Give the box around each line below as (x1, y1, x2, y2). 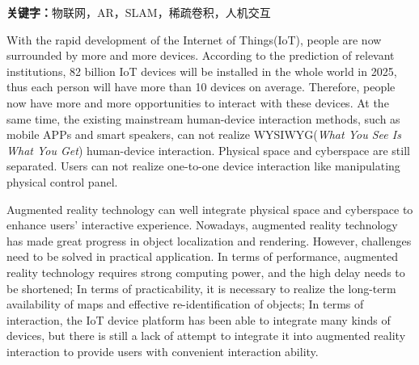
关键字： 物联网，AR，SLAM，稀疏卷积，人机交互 (6, 4, 271, 20)
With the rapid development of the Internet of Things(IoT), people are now (6, 31, 382, 48)
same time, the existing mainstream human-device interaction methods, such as (6, 110, 400, 127)
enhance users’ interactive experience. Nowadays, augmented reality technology (6, 216, 398, 233)
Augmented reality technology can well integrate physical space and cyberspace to (6, 200, 413, 217)
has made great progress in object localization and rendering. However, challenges (6, 232, 412, 249)
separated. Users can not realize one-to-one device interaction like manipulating (6, 157, 400, 174)
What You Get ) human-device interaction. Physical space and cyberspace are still (6, 141, 410, 158)
